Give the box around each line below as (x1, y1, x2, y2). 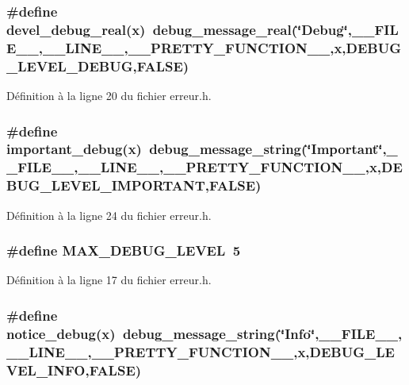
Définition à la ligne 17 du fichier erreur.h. (6, 271, 212, 288)
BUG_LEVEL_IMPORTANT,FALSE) (6, 175, 262, 195)
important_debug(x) (6, 139, 142, 159)
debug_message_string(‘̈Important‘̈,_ (149, 139, 398, 159)
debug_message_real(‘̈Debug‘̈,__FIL (152, 19, 399, 39)
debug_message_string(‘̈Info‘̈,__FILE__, (122, 323, 403, 343)
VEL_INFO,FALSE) (6, 360, 142, 379)
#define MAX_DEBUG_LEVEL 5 (6, 241, 241, 260)
